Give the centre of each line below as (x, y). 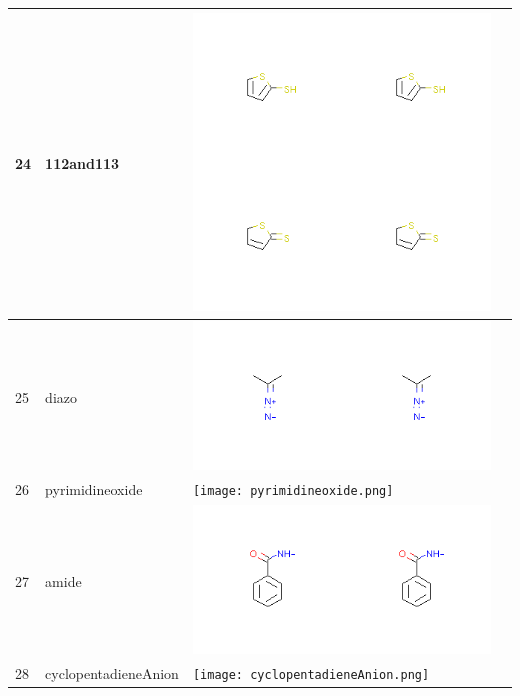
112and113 (82, 163)
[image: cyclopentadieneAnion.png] (311, 675)
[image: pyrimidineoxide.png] (293, 491)
